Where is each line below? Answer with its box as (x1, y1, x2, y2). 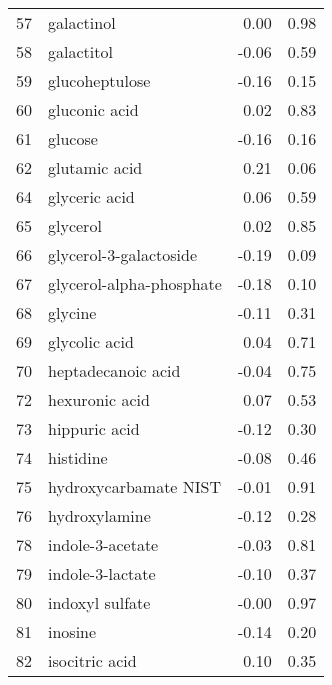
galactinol (48, 11, 116, 34)
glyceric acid (48, 185, 135, 208)
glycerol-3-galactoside (48, 243, 198, 266)
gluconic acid (48, 98, 139, 121)
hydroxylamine (48, 504, 151, 527)
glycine (48, 301, 97, 324)
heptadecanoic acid (48, 359, 181, 382)
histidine (48, 446, 108, 469)
